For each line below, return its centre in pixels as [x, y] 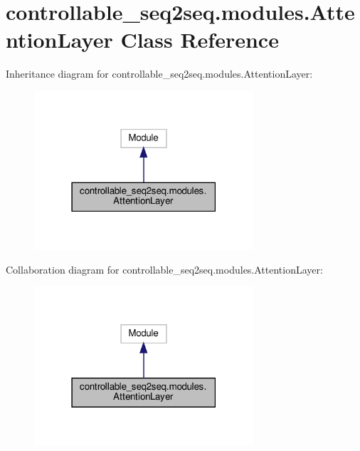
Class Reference [200, 40]
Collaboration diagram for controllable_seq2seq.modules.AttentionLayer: [164, 269]
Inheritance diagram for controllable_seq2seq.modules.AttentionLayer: [159, 74]
